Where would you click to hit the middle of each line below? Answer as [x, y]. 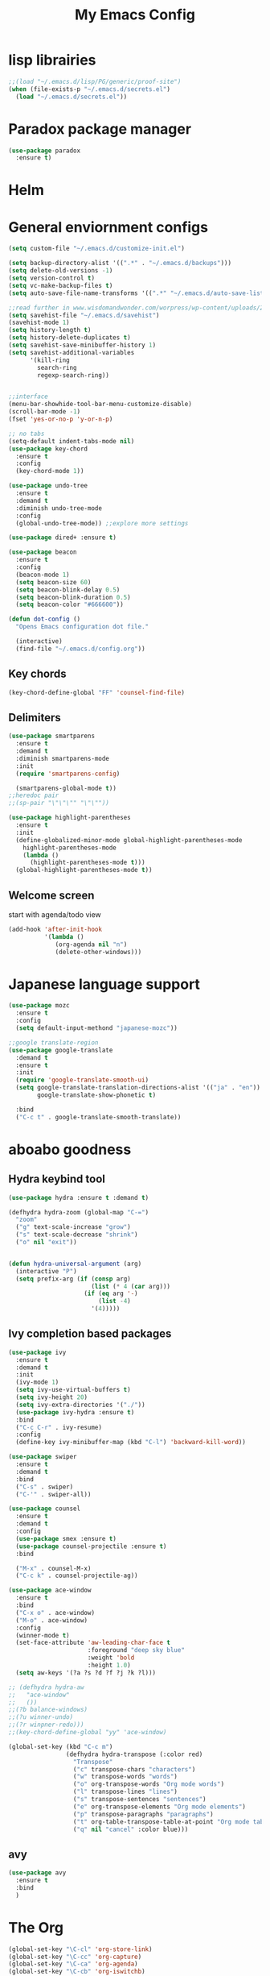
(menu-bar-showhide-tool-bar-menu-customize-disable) [100, 405]
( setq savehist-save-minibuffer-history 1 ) [82, 345]
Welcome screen [51, 895]
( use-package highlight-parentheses [70, 818]
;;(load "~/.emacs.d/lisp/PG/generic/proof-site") [95, 81]
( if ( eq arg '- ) [111, 1294]
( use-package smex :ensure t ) [66, 1538]
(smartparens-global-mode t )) [66, 788]
